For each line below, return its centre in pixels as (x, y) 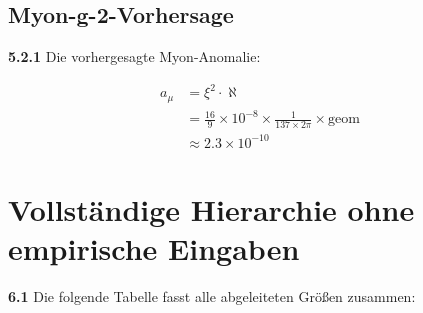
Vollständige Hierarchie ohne (211, 208)
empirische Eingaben (154, 248)
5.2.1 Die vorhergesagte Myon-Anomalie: (134, 56)
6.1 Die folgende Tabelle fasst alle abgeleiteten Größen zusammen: (212, 295)
